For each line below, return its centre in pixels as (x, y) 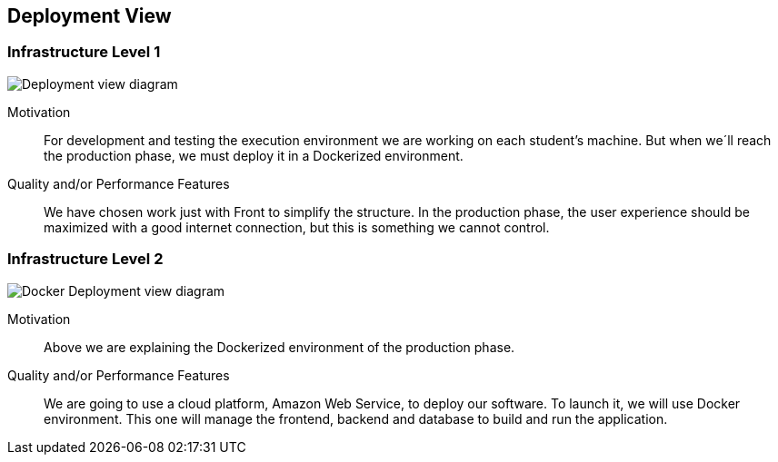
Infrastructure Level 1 (84, 52)
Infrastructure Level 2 (85, 259)
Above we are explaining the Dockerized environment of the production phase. (279, 347)
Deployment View (90, 16)
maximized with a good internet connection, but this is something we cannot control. (297, 227)
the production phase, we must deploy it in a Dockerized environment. (254, 155)
